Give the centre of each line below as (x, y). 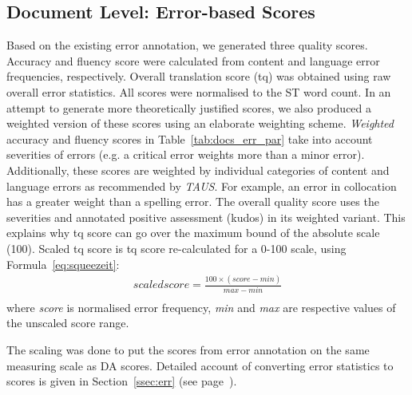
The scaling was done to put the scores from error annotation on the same (188, 349)
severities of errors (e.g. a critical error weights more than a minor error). (186, 154)
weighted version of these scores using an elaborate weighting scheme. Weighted (200, 123)
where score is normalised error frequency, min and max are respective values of (201, 307)
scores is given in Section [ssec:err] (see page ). (122, 381)
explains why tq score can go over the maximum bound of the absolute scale (193, 233)
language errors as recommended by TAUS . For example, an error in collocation (202, 186)
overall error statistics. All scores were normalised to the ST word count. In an (199, 91)
